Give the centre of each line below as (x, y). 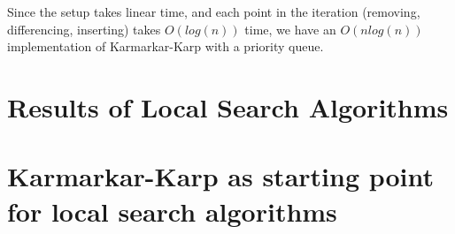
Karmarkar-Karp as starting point (221, 176)
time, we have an (290, 29)
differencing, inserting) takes (84, 29)
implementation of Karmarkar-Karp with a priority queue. (166, 46)
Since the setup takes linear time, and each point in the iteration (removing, (214, 11)
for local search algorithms (172, 211)
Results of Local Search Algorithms (228, 106)
